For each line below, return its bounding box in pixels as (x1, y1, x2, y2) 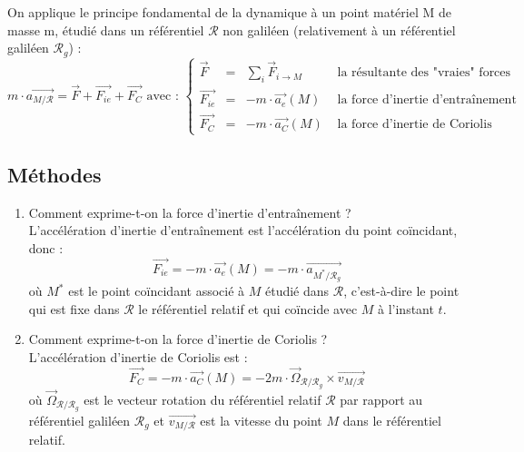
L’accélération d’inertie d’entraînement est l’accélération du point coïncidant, (28, 221, 458, 240)
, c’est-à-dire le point (343, 281, 460, 300)
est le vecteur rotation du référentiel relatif (84, 389, 321, 408)
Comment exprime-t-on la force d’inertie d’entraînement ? (28, 202, 351, 221)
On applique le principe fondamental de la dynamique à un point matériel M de (7, 3, 451, 21)
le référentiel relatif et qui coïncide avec (138, 299, 358, 318)
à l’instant (378, 299, 434, 318)
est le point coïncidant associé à (68, 281, 245, 300)
